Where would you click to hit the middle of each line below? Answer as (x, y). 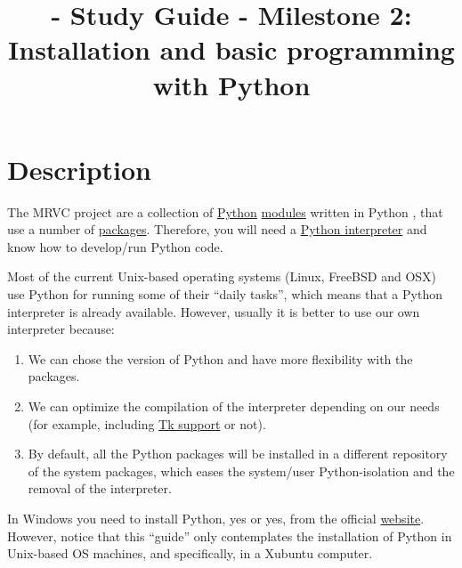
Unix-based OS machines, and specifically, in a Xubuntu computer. (190, 553)
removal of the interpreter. (100, 488)
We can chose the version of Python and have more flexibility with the (220, 358)
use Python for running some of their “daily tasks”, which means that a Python (225, 294)
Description (80, 169)
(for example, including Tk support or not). (147, 423)
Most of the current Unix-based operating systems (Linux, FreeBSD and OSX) (222, 276)
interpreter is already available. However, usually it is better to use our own (214, 311)
